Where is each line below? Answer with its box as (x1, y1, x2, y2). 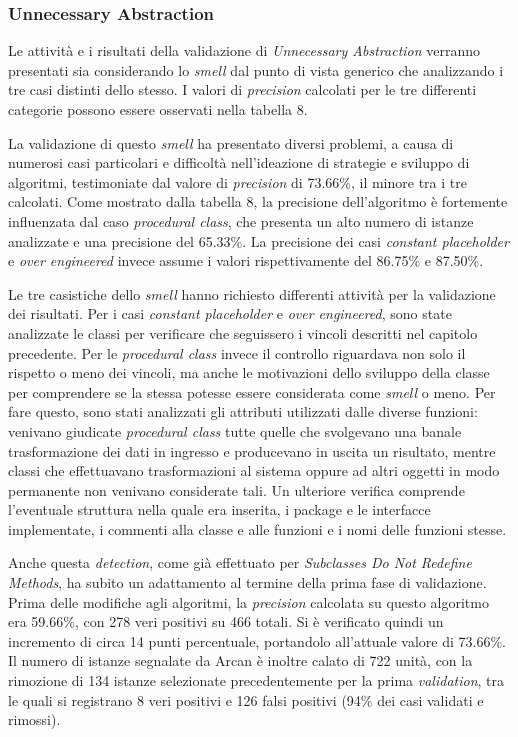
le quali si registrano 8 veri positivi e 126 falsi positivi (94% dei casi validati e (8, 689, 484, 710)
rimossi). (8, 709, 61, 730)
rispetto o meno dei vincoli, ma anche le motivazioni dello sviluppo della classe (8, 362, 490, 383)
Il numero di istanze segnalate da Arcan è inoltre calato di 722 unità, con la (8, 650, 473, 671)
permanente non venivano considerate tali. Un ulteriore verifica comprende (8, 479, 465, 500)
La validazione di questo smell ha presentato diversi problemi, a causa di (8, 132, 454, 153)
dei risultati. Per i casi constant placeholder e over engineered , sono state (8, 303, 452, 324)
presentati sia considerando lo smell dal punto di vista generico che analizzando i (8, 59, 504, 80)
